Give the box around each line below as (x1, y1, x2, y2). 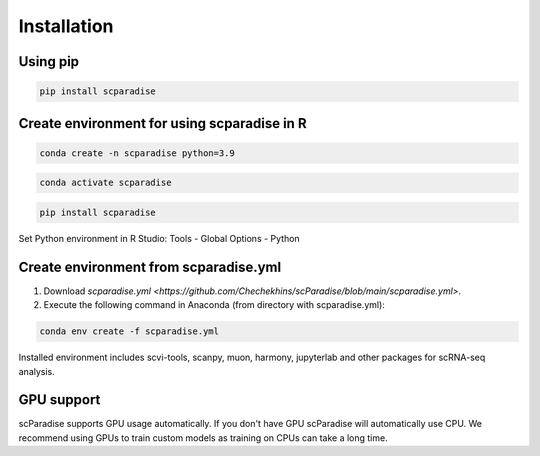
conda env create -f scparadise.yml (39, 326, 220, 337)
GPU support (18, 391, 101, 409)
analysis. (18, 365, 55, 377)
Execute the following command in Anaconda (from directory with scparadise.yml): (43, 299, 385, 311)
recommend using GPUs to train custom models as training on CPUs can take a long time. (18, 431, 389, 444)
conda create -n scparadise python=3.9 (39, 147, 235, 159)
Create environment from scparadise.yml (18, 258, 282, 275)
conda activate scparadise (39, 177, 172, 189)
